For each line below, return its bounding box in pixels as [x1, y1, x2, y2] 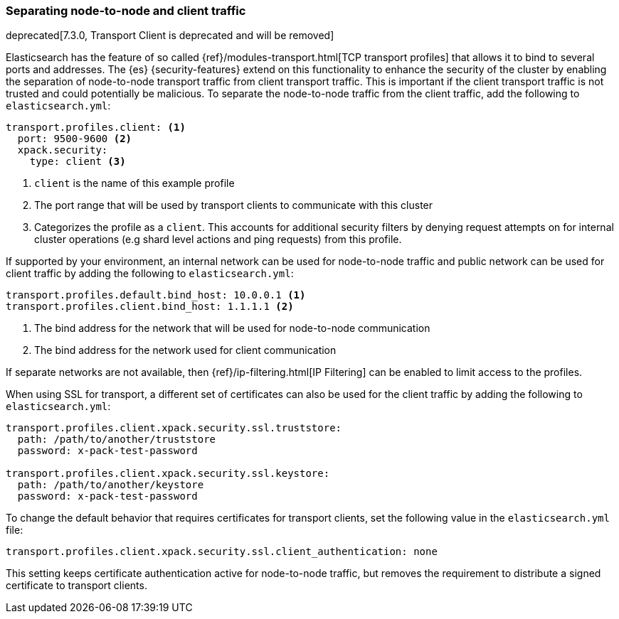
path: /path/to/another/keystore [17, 479, 204, 491]
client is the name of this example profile [34, 177, 235, 190]
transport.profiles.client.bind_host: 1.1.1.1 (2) [6, 301, 294, 313]
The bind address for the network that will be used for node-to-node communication [34, 322, 430, 335]
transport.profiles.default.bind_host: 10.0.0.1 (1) [6, 289, 306, 301]
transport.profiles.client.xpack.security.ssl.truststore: [6, 422, 342, 434]
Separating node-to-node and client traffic [6, 4, 246, 18]
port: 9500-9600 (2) [17, 133, 132, 145]
